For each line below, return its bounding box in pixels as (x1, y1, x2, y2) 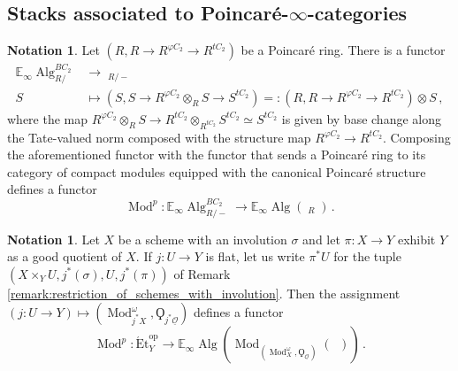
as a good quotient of (7, 247, 122, 266)
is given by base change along (281, 109, 441, 128)
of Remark (173, 264, 231, 282)
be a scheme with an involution (118, 229, 287, 248)
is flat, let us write (205, 247, 305, 266)
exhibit (397, 229, 436, 248)
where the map (7, 109, 88, 128)
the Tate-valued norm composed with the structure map (7, 128, 311, 146)
